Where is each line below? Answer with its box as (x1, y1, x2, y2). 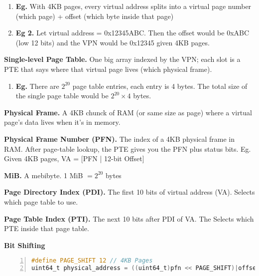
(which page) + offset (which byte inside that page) (15, 10, 174, 21)
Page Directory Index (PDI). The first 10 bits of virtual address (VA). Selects (4, 187, 255, 197)
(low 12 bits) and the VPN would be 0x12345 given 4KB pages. (15, 37, 210, 47)
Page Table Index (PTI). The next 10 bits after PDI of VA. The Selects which (4, 213, 254, 224)
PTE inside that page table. (4, 223, 89, 234)
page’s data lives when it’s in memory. (4, 117, 121, 127)
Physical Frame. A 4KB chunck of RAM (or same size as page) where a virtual (4, 107, 252, 117)
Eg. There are (15, 80, 59, 91)
